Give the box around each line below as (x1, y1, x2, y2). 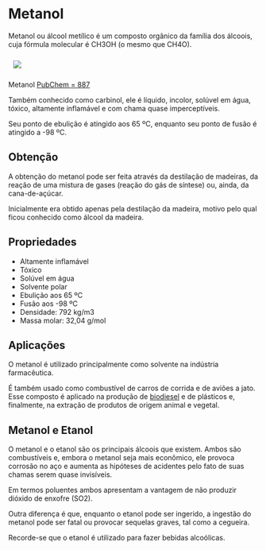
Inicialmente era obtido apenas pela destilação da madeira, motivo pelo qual (8, 203, 257, 213)
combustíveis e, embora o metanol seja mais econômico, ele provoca (8, 453, 235, 463)
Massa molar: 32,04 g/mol (19, 316, 106, 325)
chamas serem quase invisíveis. (8, 470, 113, 479)
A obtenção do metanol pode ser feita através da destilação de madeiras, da (8, 172, 259, 181)
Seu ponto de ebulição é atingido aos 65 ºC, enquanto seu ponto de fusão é (8, 118, 257, 128)
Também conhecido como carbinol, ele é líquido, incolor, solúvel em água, (8, 95, 252, 104)
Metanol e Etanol (8, 423, 94, 437)
